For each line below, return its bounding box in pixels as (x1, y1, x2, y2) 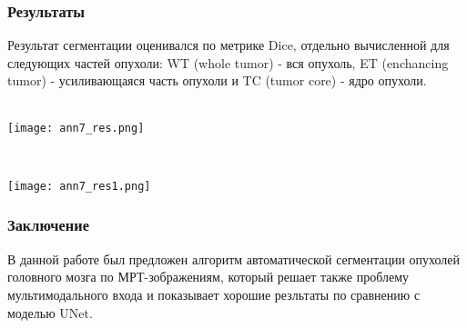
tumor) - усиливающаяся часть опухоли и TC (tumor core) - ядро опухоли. (7, 71, 427, 90)
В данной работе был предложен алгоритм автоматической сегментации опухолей (7, 249, 461, 268)
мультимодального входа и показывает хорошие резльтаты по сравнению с (7, 284, 421, 303)
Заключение (7, 214, 89, 236)
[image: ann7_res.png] (7, 121, 145, 134)
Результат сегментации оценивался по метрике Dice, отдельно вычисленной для (7, 35, 450, 55)
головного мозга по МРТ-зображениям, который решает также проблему (7, 267, 410, 286)
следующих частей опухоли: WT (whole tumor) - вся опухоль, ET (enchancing (7, 53, 449, 72)
